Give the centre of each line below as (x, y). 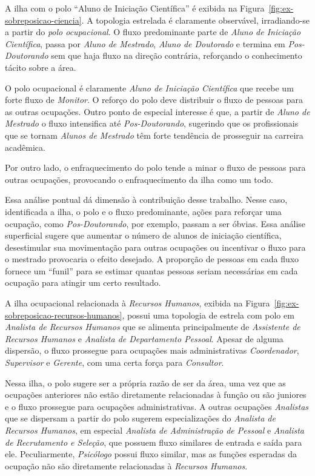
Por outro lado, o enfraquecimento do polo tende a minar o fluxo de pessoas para (155, 167)
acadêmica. (25, 147)
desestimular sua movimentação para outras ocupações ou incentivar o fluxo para (155, 247)
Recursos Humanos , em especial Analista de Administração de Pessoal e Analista (154, 430)
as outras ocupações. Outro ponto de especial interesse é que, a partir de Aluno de (157, 111)
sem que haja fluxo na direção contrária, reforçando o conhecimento (177, 55)
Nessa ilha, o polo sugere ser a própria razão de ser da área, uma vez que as (145, 382)
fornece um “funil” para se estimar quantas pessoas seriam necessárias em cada (151, 270)
